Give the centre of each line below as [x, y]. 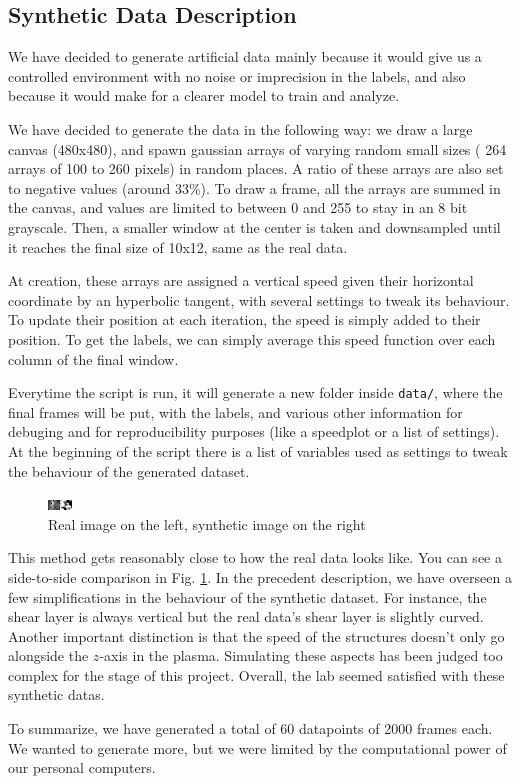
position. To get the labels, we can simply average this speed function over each [252, 338]
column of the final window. [93, 358]
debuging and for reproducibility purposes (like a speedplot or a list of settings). [254, 431]
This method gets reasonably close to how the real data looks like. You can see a [255, 557]
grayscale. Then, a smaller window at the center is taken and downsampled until [254, 226]
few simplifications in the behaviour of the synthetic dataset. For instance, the [247, 596]
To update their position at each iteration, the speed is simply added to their [244, 319]
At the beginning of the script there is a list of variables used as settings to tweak [258, 450]
